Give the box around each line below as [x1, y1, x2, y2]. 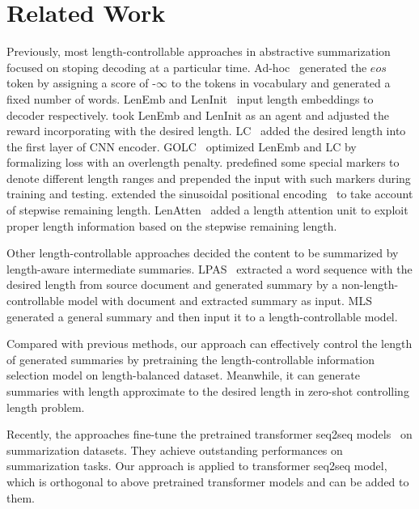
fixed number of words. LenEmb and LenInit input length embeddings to [6, 90, 374, 107]
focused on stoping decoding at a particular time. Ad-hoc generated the [6, 58, 367, 75]
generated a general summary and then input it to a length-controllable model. [6, 308, 398, 324]
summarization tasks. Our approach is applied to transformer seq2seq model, [6, 457, 387, 474]
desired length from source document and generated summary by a [6, 276, 338, 293]
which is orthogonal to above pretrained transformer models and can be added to [6, 473, 409, 490]
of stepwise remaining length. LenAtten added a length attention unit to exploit [6, 201, 408, 218]
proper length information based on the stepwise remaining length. [6, 217, 337, 234]
